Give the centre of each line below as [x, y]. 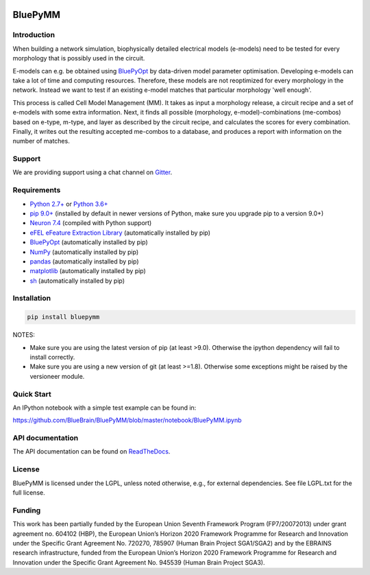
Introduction [34, 35]
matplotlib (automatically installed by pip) [88, 271]
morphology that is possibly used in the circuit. [79, 58]
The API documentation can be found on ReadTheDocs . [91, 451]
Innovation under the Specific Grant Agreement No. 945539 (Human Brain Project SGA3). [139, 562]
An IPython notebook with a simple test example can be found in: [104, 408]
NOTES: [24, 335]
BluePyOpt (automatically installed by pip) [89, 242]
